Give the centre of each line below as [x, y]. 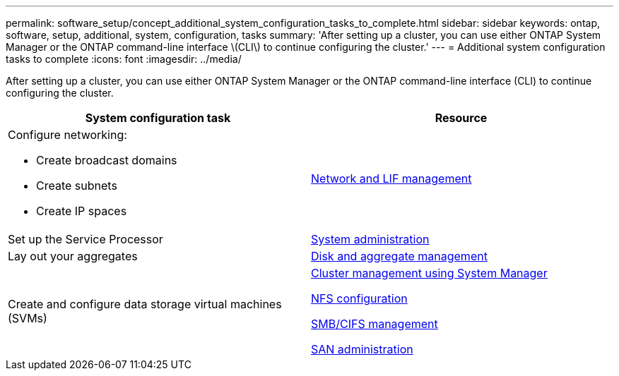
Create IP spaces [82, 211]
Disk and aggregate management [399, 256]
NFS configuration [359, 298]
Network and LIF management [391, 178]
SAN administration [362, 349]
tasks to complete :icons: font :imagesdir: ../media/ [124, 59]
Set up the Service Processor [86, 239]
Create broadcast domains [107, 160]
